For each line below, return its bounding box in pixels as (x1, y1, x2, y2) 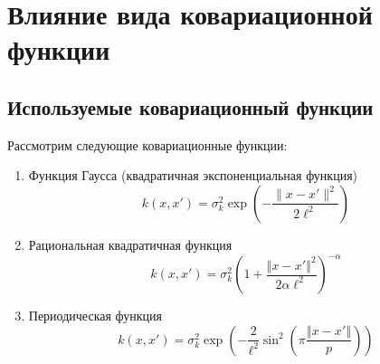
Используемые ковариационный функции (7, 92, 374, 120)
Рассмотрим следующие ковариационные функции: (7, 135, 288, 154)
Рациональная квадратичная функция (28, 235, 233, 254)
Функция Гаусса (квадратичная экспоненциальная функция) (28, 166, 358, 185)
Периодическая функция (28, 306, 162, 325)
